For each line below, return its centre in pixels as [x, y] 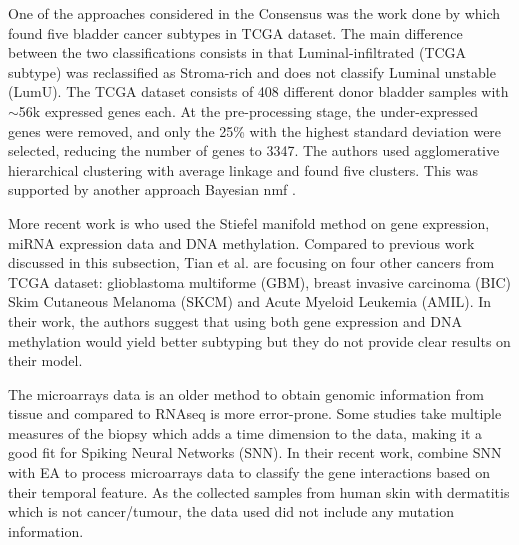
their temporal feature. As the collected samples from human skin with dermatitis [259, 491]
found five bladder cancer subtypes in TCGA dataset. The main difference [235, 32]
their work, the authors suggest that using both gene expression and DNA [235, 320]
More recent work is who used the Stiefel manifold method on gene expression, [249, 222]
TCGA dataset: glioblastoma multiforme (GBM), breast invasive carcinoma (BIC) [260, 281]
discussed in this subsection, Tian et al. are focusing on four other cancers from [251, 262]
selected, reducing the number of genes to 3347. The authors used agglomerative [254, 150]
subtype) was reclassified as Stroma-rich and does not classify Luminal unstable [252, 71]
